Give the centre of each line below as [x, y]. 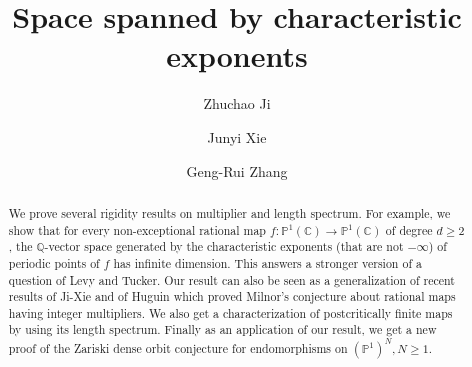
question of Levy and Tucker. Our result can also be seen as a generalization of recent [231, 279]
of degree [409, 229]
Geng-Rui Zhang [237, 170]
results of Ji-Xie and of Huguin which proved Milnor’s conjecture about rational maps [232, 296]
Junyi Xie [237, 136]
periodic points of [54, 262]
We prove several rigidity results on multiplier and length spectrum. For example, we [229, 212]
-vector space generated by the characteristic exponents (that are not [224, 246]
